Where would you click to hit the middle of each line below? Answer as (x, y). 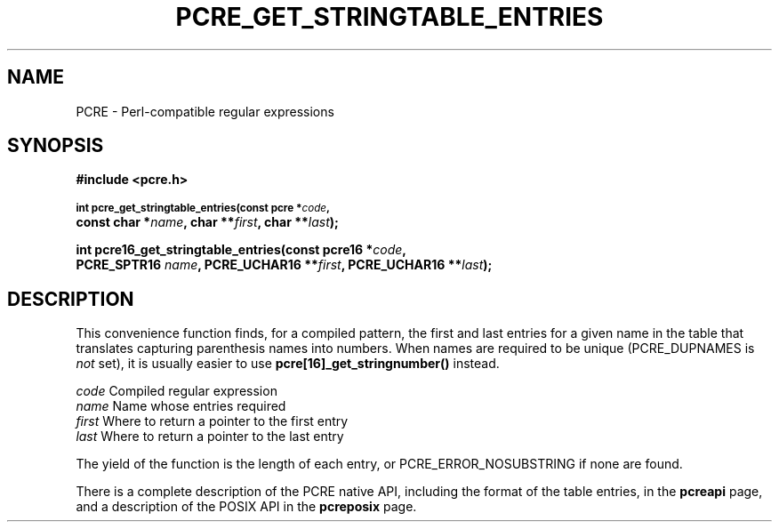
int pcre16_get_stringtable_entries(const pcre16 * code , (241, 250)
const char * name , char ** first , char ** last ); (207, 222)
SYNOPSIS (56, 146)
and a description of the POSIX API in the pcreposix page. (246, 507)
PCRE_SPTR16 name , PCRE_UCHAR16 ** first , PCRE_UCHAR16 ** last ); (284, 265)
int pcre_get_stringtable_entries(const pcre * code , (203, 208)
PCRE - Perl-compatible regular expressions (205, 111)
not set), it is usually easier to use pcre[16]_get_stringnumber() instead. (288, 364)
